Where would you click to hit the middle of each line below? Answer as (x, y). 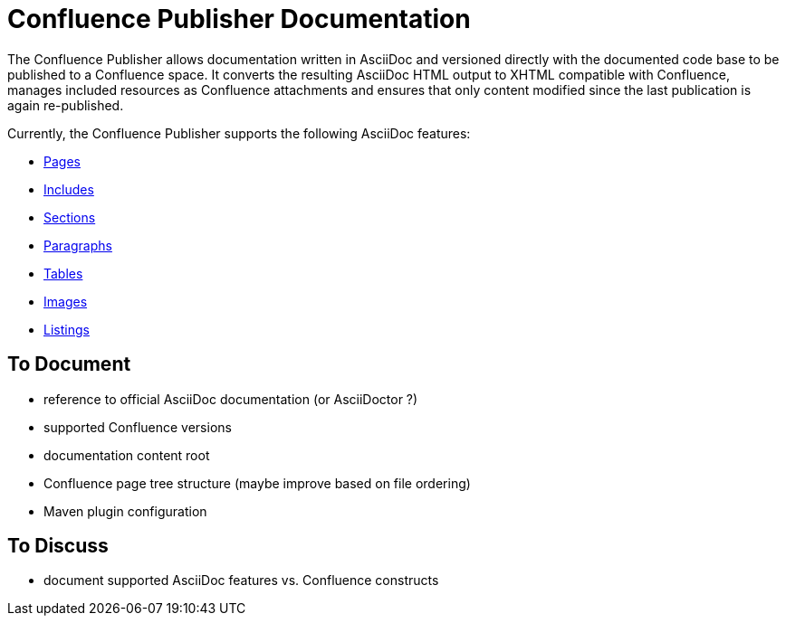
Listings (67, 329)
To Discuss (58, 546)
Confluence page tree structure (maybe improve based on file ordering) (257, 483)
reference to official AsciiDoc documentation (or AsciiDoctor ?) (231, 399)
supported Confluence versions (138, 427)
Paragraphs (78, 245)
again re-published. (66, 105)
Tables (63, 273)
